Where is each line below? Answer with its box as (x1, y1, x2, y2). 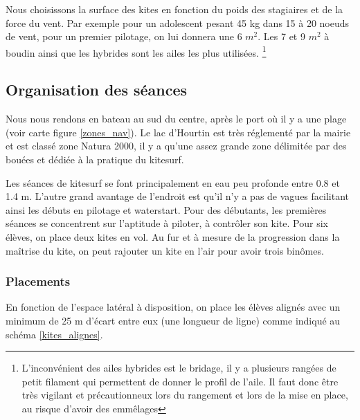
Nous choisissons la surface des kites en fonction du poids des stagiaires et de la (6, 2, 343, 16)
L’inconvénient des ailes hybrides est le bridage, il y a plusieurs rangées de (21, 360, 336, 375)
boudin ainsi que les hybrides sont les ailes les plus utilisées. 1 (6, 43, 267, 60)
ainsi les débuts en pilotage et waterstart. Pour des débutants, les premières (6, 202, 327, 217)
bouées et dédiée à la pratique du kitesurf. (6, 152, 184, 167)
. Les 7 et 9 (258, 29, 305, 44)
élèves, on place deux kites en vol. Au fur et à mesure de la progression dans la (6, 229, 340, 244)
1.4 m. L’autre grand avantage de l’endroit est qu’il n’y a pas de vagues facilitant (6, 189, 349, 203)
